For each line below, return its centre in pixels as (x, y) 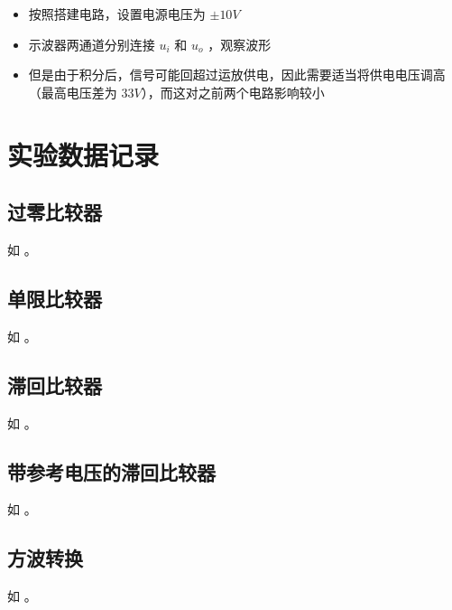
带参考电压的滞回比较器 (111, 471)
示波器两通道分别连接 (92, 44)
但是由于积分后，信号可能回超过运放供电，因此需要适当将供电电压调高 (237, 75)
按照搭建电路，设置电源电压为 (117, 14)
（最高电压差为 (73, 92)
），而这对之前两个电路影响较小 (233, 92)
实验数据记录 (83, 154)
